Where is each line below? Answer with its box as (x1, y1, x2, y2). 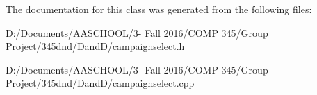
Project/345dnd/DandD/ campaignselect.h (6, 39, 185, 53)
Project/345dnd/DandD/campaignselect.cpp (6, 76, 195, 90)
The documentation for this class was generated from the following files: (6, 2, 312, 16)
